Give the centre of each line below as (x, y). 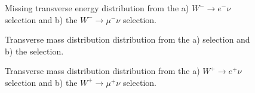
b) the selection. (34, 51)
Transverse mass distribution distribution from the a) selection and (127, 39)
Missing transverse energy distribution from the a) (97, 8)
